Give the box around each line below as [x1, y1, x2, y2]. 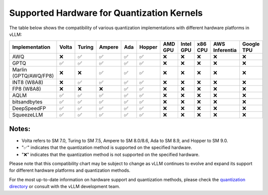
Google [242, 41, 260, 48]
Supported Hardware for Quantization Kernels [9, 7, 203, 18]
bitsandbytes [12, 98, 43, 105]
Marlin [12, 66, 27, 73]
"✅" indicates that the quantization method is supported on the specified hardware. [21, 145, 193, 150]
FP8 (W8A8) [12, 86, 42, 93]
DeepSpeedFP [12, 105, 46, 112]
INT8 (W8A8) [12, 79, 44, 86]
